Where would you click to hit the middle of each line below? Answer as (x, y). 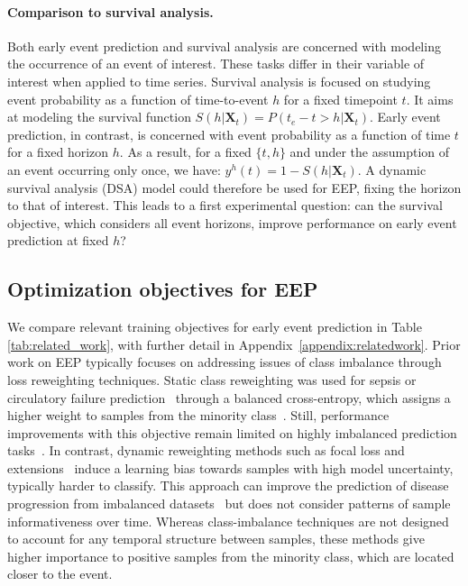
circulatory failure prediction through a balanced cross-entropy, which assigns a (229, 397)
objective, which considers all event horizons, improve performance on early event (232, 222)
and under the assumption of (370, 152)
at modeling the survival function (99, 117)
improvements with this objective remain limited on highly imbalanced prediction (232, 432)
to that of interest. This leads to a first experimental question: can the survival (225, 205)
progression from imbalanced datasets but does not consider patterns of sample (229, 504)
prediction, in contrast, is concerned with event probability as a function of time (229, 134)
